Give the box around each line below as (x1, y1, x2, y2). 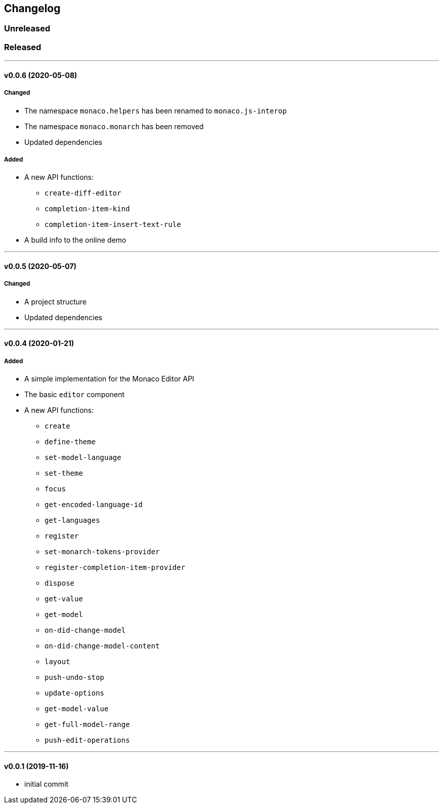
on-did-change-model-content (45, 642, 160, 650)
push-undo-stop (45, 673, 105, 682)
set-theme (45, 469, 83, 478)
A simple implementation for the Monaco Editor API (24, 374, 194, 383)
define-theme (45, 438, 96, 446)
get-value (45, 595, 83, 603)
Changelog (4, 2, 61, 15)
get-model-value (45, 705, 109, 713)
